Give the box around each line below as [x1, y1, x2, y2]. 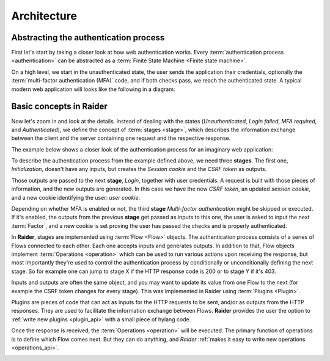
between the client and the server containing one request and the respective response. [11, 134, 231, 142]
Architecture [11, 9, 78, 23]
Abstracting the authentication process [11, 32, 165, 43]
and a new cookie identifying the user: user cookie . [11, 194, 141, 201]
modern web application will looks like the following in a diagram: [11, 86, 175, 93]
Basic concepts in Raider [11, 101, 108, 112]
